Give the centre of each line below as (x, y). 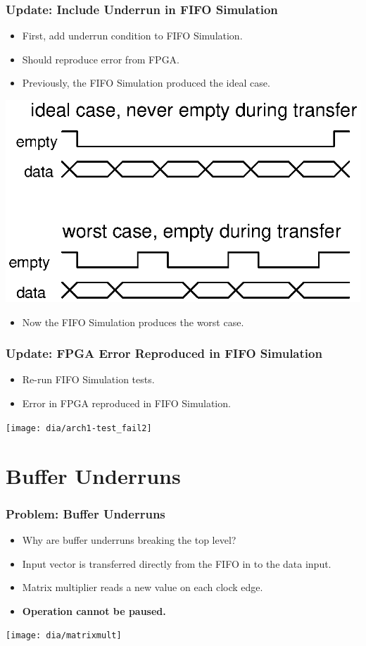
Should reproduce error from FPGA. (101, 59)
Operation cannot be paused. (94, 610)
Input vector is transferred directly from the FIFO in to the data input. (177, 563)
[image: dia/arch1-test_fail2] (79, 428)
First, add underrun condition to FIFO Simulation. (132, 36)
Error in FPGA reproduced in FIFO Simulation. (126, 403)
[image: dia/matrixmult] (64, 636)
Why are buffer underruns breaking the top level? (129, 539)
